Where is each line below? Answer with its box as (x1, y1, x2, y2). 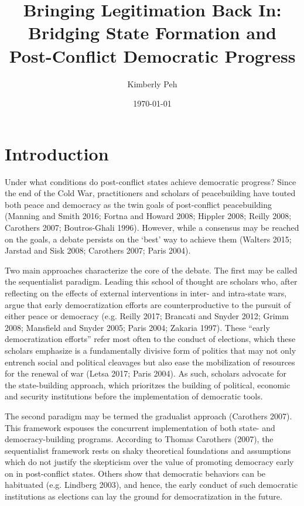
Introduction (5, 141, 109, 165)
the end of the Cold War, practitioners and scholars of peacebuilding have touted (5, 187, 296, 199)
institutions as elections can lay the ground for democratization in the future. (5, 490, 282, 502)
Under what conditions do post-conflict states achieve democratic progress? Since (5, 175, 296, 187)
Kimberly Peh (127, 77, 177, 90)
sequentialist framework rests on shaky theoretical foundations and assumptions (5, 444, 291, 456)
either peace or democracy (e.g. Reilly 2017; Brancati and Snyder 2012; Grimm (5, 310, 289, 322)
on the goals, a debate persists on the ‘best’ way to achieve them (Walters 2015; (5, 233, 292, 245)
